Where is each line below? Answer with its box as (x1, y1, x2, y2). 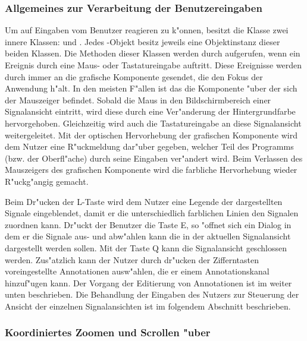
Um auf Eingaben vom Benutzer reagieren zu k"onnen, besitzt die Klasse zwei (5, 24, 289, 36)
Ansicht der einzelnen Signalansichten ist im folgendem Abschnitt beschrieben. (5, 299, 291, 312)
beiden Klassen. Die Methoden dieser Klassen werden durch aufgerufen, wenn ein (5, 47, 300, 59)
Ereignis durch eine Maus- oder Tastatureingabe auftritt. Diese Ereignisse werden (5, 59, 302, 71)
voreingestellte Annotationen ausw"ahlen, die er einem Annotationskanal (5, 265, 270, 277)
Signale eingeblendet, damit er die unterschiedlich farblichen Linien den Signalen (5, 207, 299, 219)
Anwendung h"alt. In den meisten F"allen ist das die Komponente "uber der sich (5, 82, 297, 94)
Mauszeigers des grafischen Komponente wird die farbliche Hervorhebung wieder (5, 163, 297, 176)
